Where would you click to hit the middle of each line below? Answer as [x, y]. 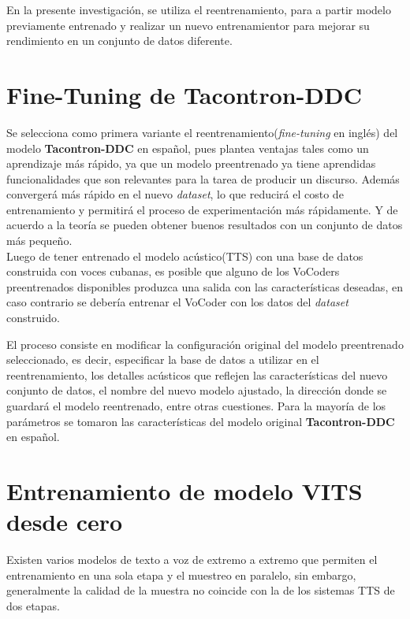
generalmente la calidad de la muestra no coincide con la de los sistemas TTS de [201, 590]
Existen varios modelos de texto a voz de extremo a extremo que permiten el [192, 560]
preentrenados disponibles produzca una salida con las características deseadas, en [205, 286]
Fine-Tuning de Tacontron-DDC [184, 94]
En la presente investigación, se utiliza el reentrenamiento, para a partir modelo [199, 9]
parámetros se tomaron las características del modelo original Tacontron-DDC [201, 421]
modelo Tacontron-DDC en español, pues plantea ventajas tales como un [188, 148]
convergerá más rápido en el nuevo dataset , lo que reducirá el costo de [175, 194]
